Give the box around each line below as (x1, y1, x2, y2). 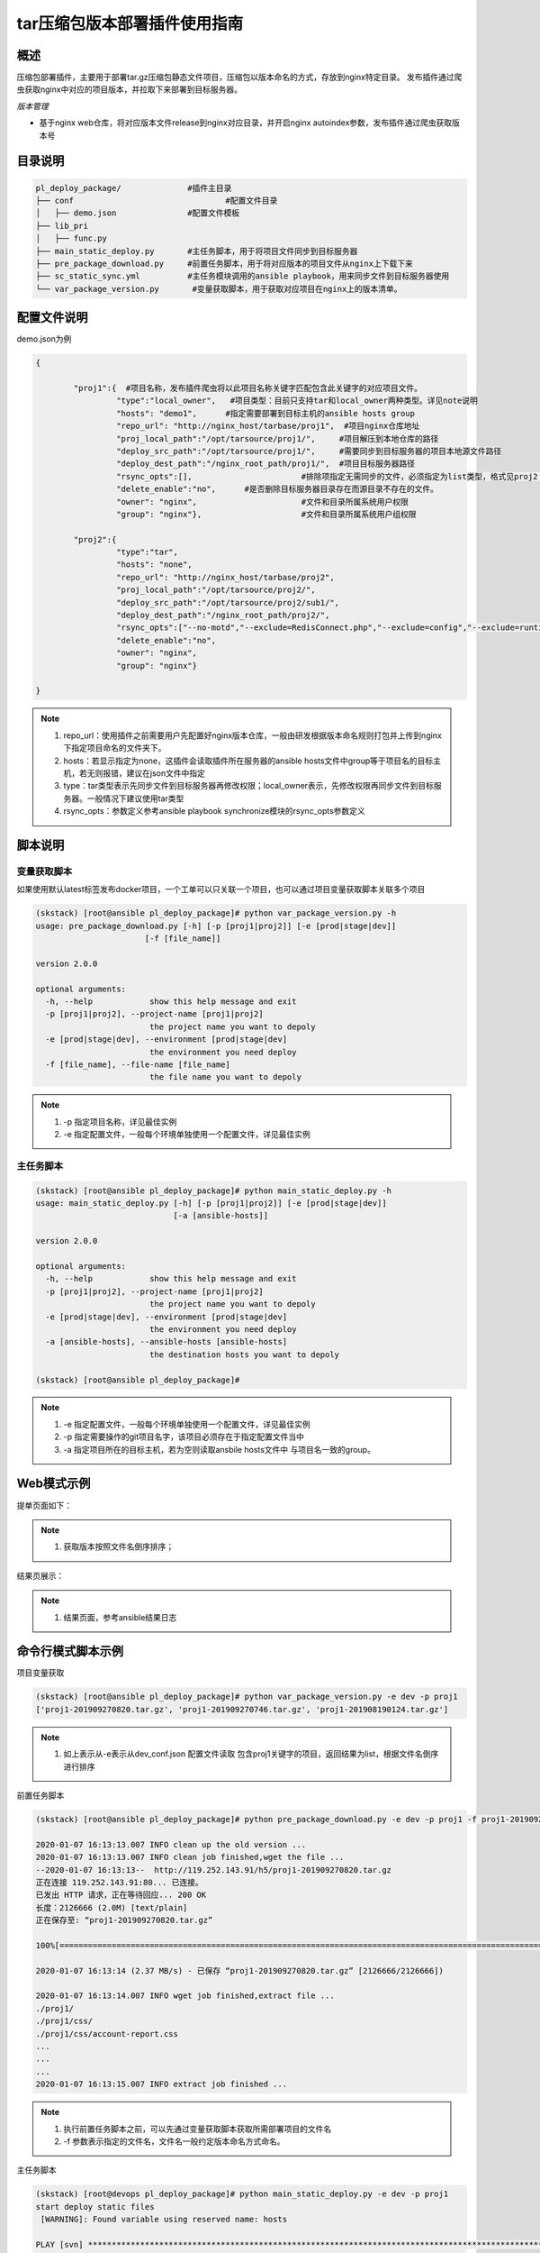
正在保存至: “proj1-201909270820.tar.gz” (35, 1915, 213, 1926)
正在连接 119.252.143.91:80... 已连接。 (35, 1877, 204, 1887)
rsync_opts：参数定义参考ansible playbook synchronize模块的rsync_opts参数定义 (63, 806, 366, 816)
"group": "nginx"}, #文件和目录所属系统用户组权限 (115, 509, 418, 519)
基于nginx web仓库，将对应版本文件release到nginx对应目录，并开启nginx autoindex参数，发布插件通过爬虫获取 (39, 117, 453, 128)
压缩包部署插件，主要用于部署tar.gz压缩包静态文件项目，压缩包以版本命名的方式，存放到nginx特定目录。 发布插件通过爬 (16, 72, 463, 83)
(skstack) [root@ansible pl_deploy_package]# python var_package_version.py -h (35, 908, 397, 918)
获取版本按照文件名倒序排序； (63, 1541, 175, 1552)
